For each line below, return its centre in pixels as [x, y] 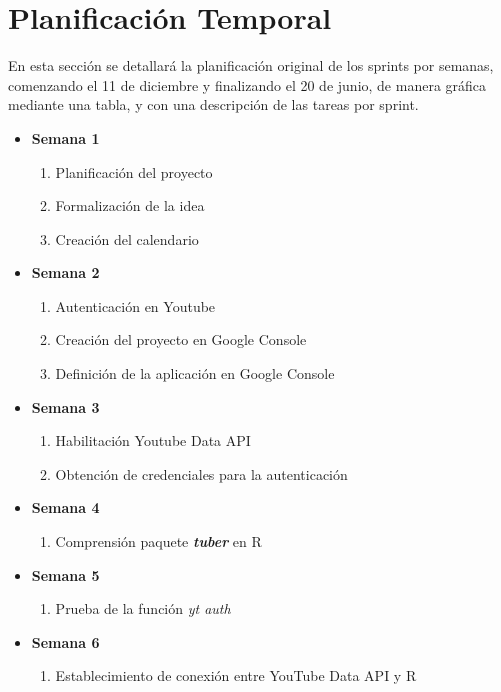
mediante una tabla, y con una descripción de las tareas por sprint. [213, 104]
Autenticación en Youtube [135, 305]
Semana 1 [65, 137]
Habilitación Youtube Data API [153, 440]
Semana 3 [65, 406]
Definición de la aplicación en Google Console [195, 373]
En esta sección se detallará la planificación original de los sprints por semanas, [251, 65]
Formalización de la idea [130, 205]
